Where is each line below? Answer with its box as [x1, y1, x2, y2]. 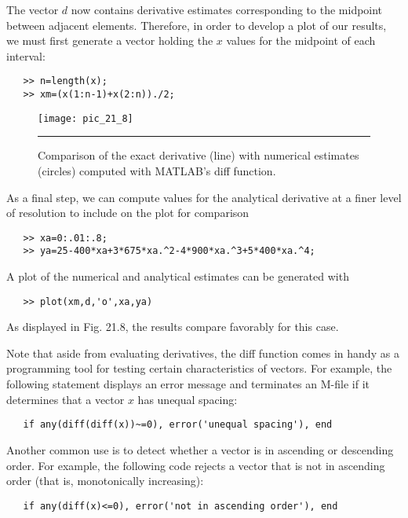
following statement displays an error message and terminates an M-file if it [6, 376, 370, 392]
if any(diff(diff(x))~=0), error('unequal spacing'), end [23, 419, 333, 431]
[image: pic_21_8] [38, 112, 133, 124]
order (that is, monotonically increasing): [6, 472, 204, 489]
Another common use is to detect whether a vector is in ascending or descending [6, 441, 394, 457]
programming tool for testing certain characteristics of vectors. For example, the [6, 360, 392, 377]
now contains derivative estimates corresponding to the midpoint [71, 2, 383, 17]
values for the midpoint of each [226, 32, 376, 49]
